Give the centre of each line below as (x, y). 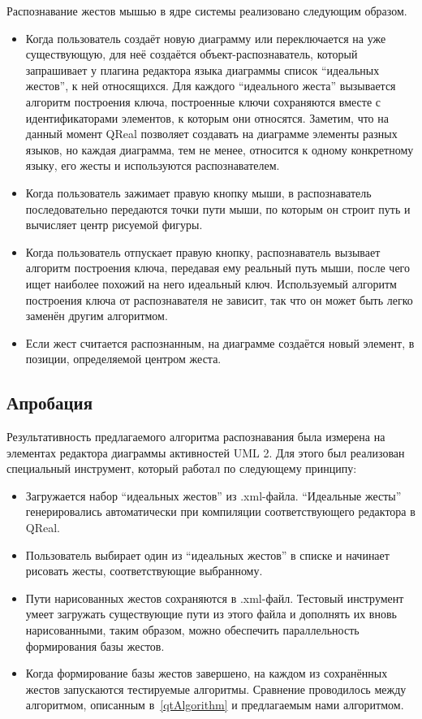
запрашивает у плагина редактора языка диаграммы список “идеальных (202, 69)
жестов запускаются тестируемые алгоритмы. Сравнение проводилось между (216, 689)
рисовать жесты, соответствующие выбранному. (144, 571)
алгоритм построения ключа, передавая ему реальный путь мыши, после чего (217, 268)
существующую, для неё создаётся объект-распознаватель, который (192, 54)
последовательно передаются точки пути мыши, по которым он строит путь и (218, 208)
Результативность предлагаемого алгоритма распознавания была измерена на (196, 437)
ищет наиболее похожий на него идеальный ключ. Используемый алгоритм (211, 283)
